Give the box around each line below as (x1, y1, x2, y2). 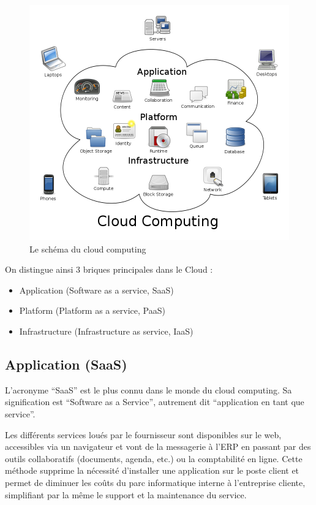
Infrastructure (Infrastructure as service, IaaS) (19, 324, 194, 337)
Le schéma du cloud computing (29, 242, 146, 255)
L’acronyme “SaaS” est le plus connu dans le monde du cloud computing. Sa (5, 383, 292, 396)
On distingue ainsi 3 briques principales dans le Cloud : (5, 263, 213, 276)
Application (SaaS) (5, 354, 127, 373)
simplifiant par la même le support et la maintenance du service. (5, 488, 247, 501)
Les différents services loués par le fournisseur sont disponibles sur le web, (5, 428, 282, 441)
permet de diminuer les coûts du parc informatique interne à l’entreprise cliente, (5, 476, 306, 488)
